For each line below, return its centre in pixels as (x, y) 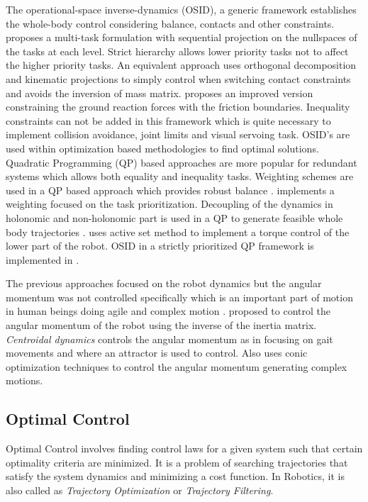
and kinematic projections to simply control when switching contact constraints (178, 78)
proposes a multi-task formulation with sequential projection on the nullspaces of (182, 37)
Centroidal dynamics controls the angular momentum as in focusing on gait (169, 339)
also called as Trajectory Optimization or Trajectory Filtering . (140, 490)
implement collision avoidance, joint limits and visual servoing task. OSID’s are (178, 134)
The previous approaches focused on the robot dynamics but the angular (164, 283)
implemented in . (43, 259)
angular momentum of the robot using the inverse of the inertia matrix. (161, 325)
